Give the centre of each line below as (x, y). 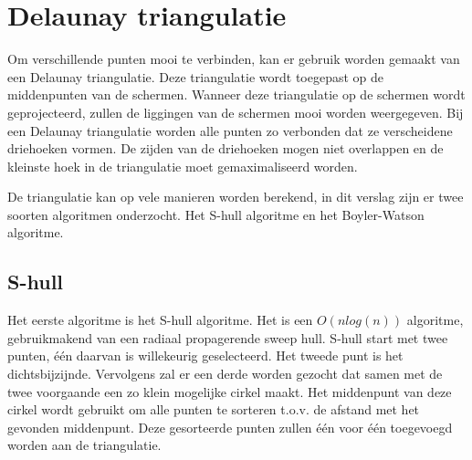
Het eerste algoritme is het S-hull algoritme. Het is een (160, 320)
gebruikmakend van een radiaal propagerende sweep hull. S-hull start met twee (228, 337)
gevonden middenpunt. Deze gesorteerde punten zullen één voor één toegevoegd (230, 427)
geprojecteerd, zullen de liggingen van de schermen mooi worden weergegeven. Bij (236, 112)
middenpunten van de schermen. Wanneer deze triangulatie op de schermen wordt (236, 94)
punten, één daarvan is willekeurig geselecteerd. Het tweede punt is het (205, 355)
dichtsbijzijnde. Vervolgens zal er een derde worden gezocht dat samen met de (225, 374)
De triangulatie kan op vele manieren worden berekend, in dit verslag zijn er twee (236, 197)
